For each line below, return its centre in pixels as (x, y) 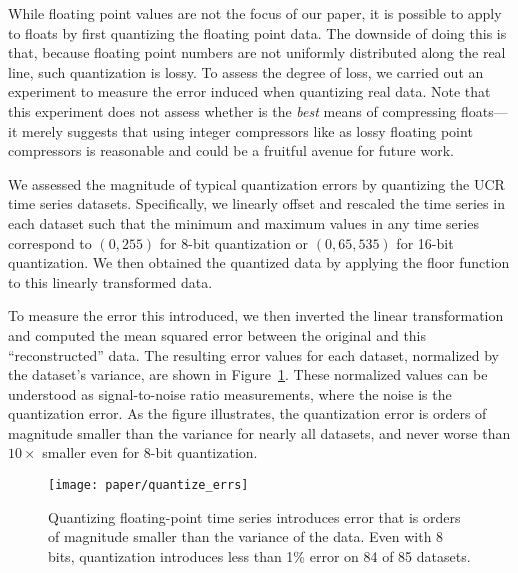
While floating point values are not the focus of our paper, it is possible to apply (255, 13)
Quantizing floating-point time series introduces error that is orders (254, 516)
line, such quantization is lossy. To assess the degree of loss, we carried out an (246, 71)
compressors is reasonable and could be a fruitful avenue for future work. (231, 150)
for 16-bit (425, 242)
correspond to (50, 242)
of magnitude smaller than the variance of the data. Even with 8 (246, 536)
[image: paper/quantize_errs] (148, 485)
